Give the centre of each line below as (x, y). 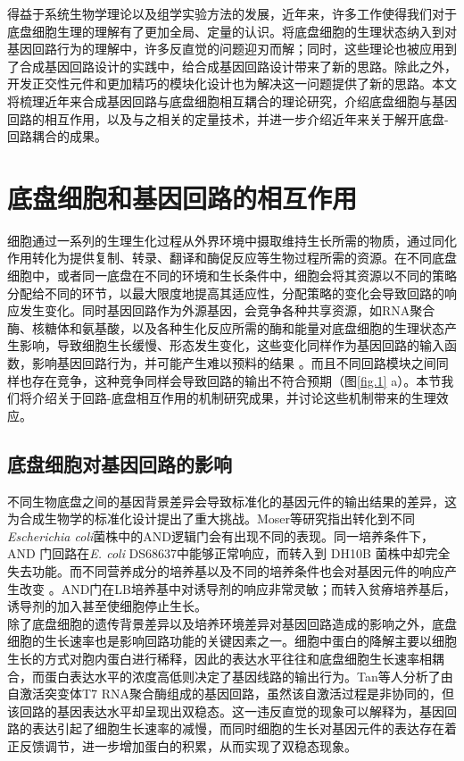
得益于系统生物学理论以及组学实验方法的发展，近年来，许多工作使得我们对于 (232, 13)
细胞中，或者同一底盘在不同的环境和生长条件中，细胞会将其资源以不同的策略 (232, 276)
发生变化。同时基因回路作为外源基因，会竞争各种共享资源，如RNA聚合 (227, 310)
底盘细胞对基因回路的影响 (120, 463)
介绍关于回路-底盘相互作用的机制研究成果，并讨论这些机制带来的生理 (234, 398)
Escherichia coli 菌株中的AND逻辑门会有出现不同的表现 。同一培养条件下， (220, 535)
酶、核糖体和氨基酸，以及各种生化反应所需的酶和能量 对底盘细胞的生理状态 (226, 327)
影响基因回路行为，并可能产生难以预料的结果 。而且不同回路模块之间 (234, 363)
